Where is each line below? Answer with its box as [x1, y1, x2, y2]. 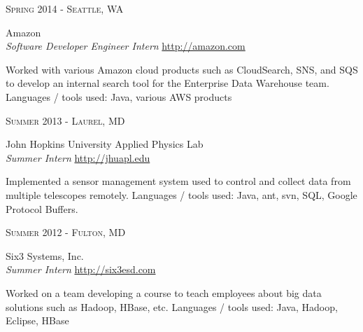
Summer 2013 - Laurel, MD [6, 113, 125, 127]
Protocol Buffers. [6, 201, 78, 216]
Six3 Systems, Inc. [6, 248, 84, 263]
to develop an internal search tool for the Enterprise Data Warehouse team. [6, 76, 329, 90]
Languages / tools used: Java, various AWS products [6, 89, 232, 104]
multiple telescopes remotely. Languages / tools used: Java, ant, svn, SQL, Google [6, 187, 357, 202]
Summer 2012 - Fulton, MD [6, 225, 126, 240]
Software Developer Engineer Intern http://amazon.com [6, 39, 245, 53]
